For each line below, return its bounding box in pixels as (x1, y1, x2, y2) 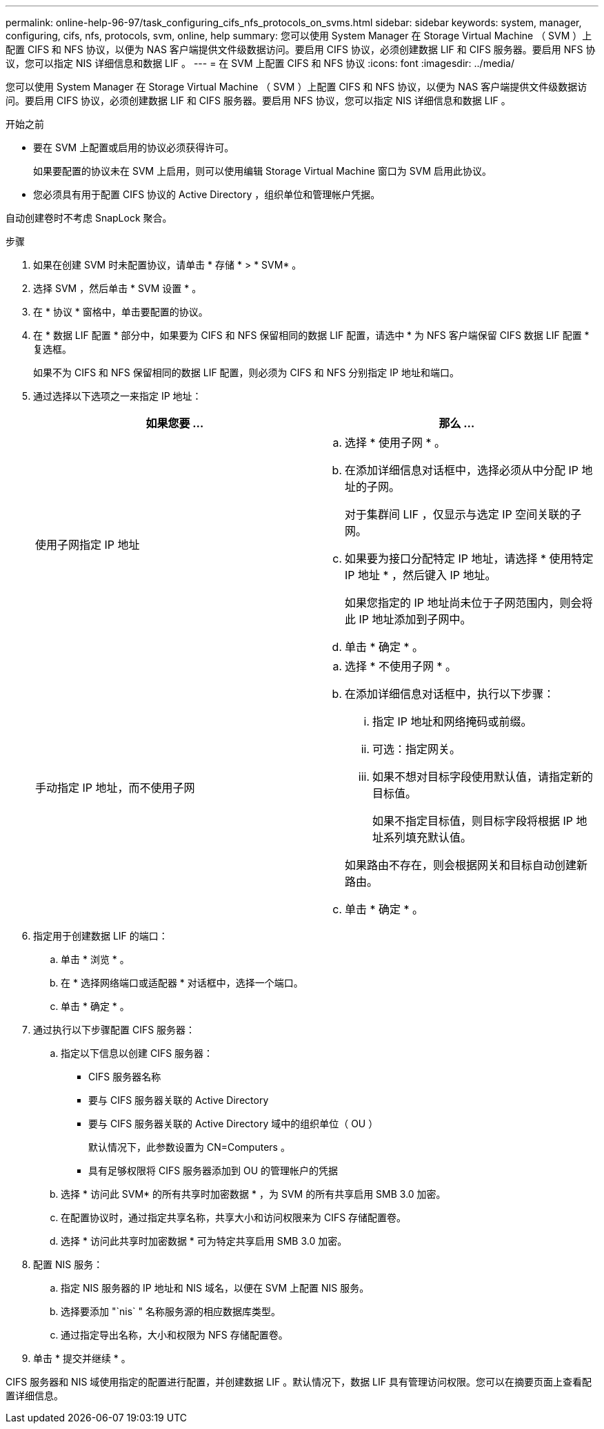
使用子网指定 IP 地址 (35, 538, 140, 552)
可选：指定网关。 (372, 742, 461, 756)
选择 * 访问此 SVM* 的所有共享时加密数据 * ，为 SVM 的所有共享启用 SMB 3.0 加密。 (61, 1188, 446, 1200)
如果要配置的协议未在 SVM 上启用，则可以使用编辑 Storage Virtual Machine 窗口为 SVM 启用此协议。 (33, 165, 492, 177)
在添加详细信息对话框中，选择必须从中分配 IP (345, 463, 579, 477)
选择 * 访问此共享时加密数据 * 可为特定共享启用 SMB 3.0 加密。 (61, 1235, 348, 1247)
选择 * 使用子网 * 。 (345, 436, 446, 449)
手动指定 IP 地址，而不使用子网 (35, 781, 195, 795)
